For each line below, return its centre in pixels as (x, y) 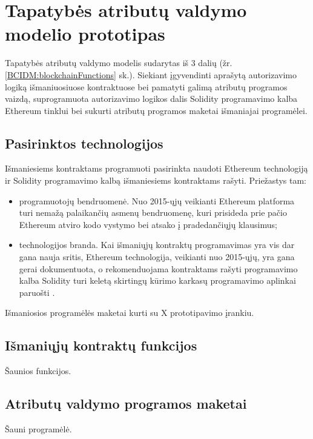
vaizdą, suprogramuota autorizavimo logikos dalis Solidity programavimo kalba (151, 99)
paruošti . (37, 292)
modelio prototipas (85, 34)
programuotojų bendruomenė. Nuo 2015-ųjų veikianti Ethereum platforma (157, 200)
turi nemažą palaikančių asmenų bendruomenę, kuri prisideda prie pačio (153, 213)
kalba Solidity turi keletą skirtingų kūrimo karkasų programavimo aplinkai (157, 280)
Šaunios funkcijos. (38, 371)
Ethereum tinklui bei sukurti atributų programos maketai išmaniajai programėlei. (156, 110)
